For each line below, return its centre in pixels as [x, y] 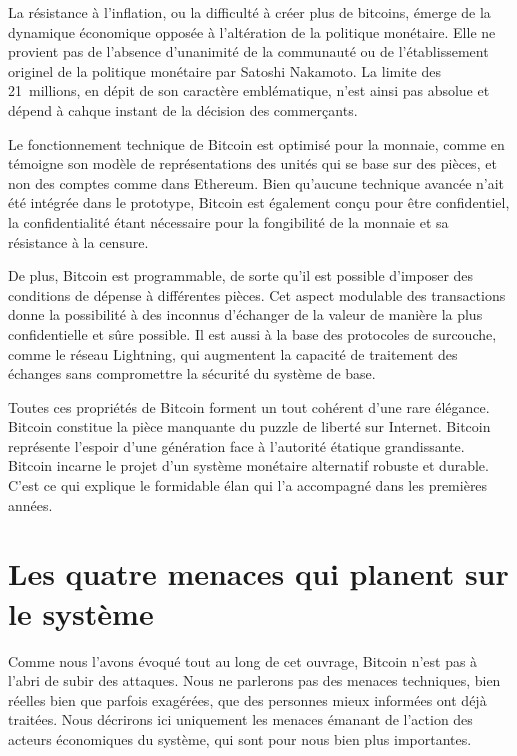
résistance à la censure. [78, 241]
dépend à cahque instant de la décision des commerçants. [183, 109]
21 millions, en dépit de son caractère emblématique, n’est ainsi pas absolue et [249, 90]
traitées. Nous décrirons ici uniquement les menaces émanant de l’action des [240, 719]
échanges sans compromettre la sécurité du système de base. [192, 373]
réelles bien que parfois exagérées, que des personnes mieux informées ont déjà [247, 699]
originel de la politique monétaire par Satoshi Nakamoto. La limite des [224, 70]
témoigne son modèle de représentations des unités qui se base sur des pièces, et [252, 163]
